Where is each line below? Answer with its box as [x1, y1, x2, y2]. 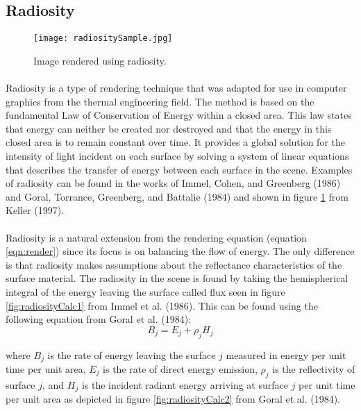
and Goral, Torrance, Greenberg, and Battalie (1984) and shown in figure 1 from [6, 189, 349, 203]
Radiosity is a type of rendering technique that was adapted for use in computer [6, 81, 347, 95]
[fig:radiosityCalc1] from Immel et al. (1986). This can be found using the [6, 298, 318, 312]
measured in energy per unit [226, 347, 346, 362]
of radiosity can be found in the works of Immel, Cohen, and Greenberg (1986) [6, 176, 341, 190]
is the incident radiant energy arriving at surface [81, 377, 288, 392]
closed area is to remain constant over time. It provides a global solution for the [6, 135, 345, 149]
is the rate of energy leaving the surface [47, 347, 216, 362]
